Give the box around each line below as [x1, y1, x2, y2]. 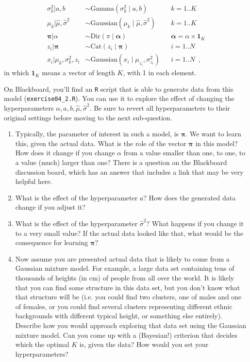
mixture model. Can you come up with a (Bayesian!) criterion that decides [15, 329, 237, 340]
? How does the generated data [143, 192, 236, 202]
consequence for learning [15, 237, 88, 247]
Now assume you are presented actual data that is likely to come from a [15, 253, 230, 263]
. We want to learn [185, 129, 241, 139]
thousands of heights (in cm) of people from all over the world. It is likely [15, 272, 234, 282]
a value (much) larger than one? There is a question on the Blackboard [15, 157, 227, 167]
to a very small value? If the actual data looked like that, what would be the [15, 228, 243, 238]
